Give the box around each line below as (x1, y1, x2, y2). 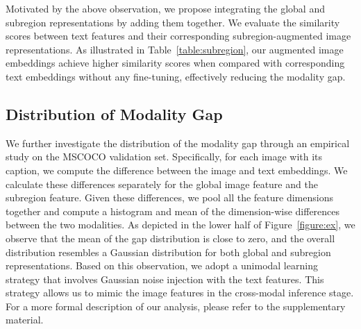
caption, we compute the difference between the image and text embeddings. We (6, 162, 348, 177)
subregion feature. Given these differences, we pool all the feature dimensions (6, 190, 333, 205)
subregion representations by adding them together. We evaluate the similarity (6, 15, 340, 29)
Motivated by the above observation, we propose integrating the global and (6, 1, 325, 15)
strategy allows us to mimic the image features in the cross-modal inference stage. (6, 285, 354, 300)
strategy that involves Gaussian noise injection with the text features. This (6, 271, 324, 286)
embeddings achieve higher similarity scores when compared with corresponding (6, 56, 345, 70)
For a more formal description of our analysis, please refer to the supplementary (6, 298, 346, 313)
